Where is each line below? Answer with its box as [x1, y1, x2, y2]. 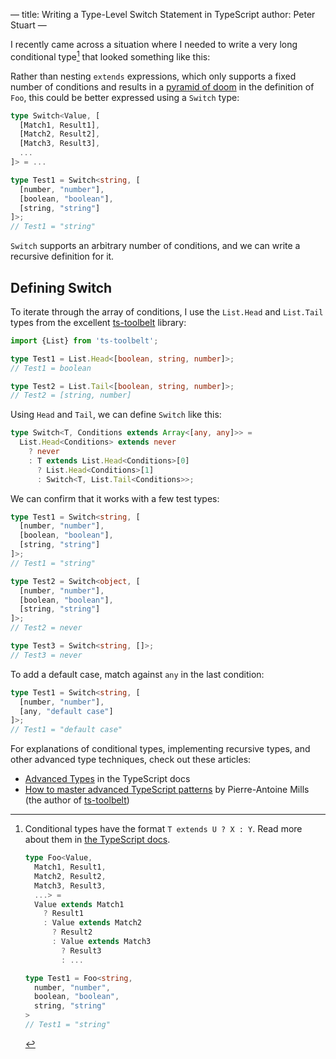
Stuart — [10, 19, 47, 31]
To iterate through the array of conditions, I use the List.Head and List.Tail [10, 305, 324, 318]
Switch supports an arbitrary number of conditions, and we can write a [10, 240, 301, 252]
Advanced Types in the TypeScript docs [24, 773, 191, 785]
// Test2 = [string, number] [10, 390, 132, 401]
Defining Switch [10, 279, 113, 296]
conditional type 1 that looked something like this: [10, 49, 211, 63]
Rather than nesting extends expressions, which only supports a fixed [10, 70, 297, 82]
